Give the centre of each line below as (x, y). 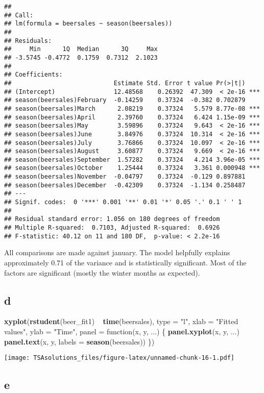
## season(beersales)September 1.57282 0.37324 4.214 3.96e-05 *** (132, 159)
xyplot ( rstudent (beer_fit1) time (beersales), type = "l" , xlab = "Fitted (121, 321)
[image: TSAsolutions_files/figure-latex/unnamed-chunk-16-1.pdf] (119, 358)
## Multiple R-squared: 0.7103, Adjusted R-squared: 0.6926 (112, 228)
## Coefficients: (33, 75)
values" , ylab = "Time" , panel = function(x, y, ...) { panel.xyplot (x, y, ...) (122, 331)
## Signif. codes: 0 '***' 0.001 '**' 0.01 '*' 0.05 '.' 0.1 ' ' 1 (123, 202)
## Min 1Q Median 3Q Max (81, 49)
